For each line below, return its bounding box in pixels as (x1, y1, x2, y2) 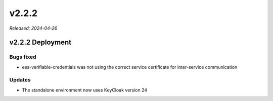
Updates (9, 76, 31, 83)
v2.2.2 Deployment (9, 38, 72, 47)
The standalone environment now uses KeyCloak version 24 (22, 87, 148, 93)
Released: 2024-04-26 (9, 25, 58, 31)
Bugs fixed (9, 53, 36, 60)
